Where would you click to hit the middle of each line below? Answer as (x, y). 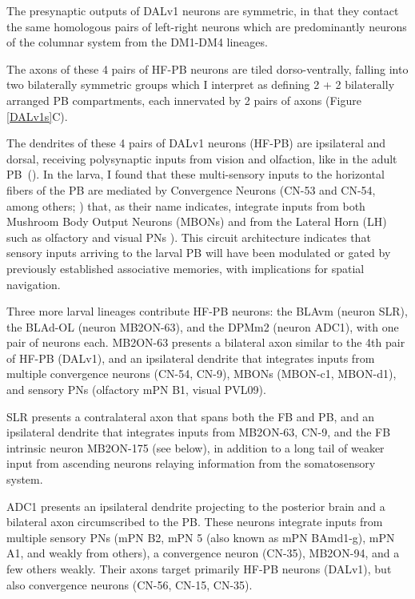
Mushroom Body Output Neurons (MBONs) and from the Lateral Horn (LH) (197, 221)
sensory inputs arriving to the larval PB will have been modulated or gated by (199, 253)
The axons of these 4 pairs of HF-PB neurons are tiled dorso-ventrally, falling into (207, 68)
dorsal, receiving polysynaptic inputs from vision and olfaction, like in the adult (202, 158)
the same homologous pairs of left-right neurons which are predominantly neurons (207, 26)
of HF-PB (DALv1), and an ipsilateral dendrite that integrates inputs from (191, 358)
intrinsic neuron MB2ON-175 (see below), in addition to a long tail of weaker (196, 447)
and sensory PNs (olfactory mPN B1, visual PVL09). (136, 390)
